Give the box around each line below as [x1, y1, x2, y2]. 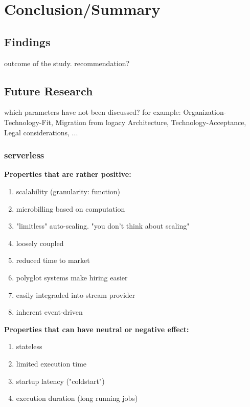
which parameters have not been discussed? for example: [4, 107, 181, 117]
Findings [4, 33, 51, 49]
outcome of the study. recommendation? [4, 57, 130, 68]
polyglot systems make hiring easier [16, 272, 128, 282]
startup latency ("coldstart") [16, 375, 105, 386]
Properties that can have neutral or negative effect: [4, 323, 189, 334]
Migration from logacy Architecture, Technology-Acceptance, [55, 116, 246, 127]
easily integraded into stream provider [16, 289, 135, 300]
